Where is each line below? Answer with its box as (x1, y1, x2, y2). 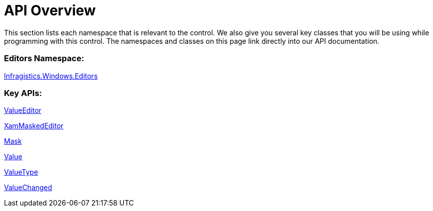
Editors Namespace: (4, 53, 84, 64)
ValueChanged (4, 183, 52, 192)
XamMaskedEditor (4, 121, 64, 130)
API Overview (4, 2, 96, 19)
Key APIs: (4, 88, 42, 98)
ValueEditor (4, 106, 42, 115)
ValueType (4, 168, 38, 177)
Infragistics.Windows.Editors (4, 71, 98, 80)
